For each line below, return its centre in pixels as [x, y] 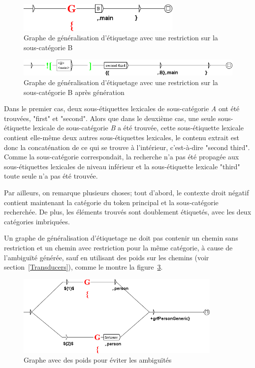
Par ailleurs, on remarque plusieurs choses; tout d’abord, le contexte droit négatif [127, 192]
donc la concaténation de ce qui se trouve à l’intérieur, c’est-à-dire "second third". [127, 147]
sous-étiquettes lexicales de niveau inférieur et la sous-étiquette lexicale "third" [122, 166]
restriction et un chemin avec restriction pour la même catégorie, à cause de [118, 247]
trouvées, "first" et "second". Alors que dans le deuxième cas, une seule [110, 118]
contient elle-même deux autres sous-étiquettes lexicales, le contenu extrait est [122, 137]
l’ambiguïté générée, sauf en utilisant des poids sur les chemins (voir [107, 257]
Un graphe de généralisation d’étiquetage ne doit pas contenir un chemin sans [121, 238]
